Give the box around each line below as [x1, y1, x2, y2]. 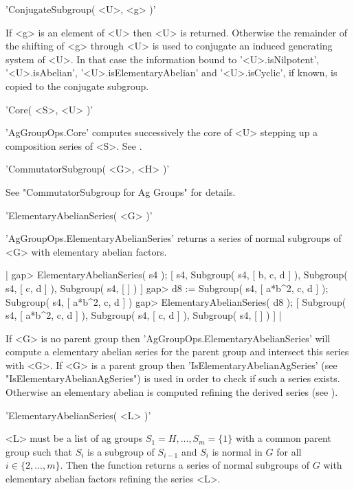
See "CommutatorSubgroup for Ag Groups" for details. [5, 184, 236, 199]
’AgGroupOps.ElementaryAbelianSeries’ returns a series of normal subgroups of [5, 231, 342, 245]
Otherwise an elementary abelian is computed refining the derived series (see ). [5, 385, 338, 399]
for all [276, 444, 302, 458]
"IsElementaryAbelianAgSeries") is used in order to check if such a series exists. [5, 371, 340, 386]
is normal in [212, 444, 263, 458]
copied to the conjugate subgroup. [5, 78, 149, 93]
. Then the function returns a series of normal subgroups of [60, 458, 310, 472]
